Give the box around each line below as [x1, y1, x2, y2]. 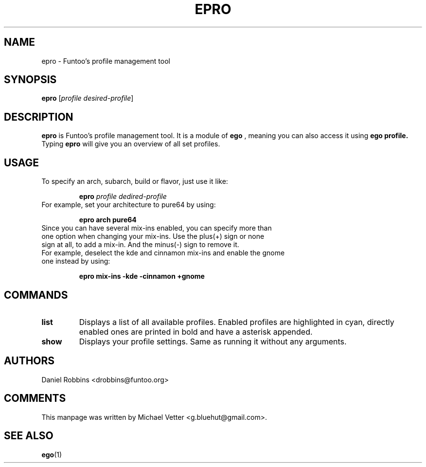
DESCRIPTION [4, 110, 73, 123]
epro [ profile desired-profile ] [41, 94, 134, 103]
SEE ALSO [4, 430, 53, 442]
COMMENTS [4, 392, 66, 405]
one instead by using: [41, 257, 110, 266]
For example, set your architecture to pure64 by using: [41, 200, 216, 209]
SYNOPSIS [4, 73, 57, 86]
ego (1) [41, 450, 62, 459]
